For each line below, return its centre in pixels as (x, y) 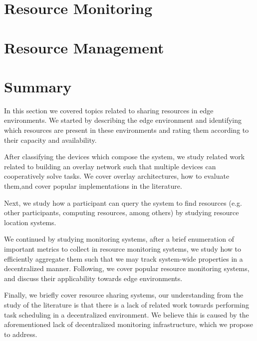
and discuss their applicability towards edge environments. (93, 278)
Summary (38, 86)
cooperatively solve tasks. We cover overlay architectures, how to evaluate (117, 176)
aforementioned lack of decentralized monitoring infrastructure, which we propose (128, 324)
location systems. (30, 222)
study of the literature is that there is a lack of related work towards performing (127, 304)
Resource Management (84, 47)
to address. (21, 334)
